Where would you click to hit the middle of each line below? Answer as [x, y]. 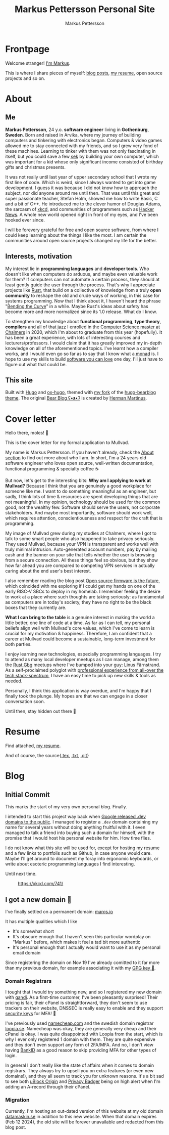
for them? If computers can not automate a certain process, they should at [82, 279]
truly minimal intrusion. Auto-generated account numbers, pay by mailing [81, 549]
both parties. [18, 644]
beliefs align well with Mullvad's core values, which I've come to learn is [80, 628]
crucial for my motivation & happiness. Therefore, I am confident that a [79, 634]
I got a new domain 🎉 [38, 900]
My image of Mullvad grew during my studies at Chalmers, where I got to [81, 533]
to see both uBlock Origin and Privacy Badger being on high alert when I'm [83, 1081]
